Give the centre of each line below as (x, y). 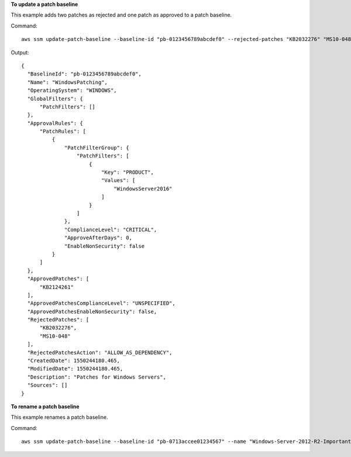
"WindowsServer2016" (143, 188)
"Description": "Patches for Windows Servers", (97, 377)
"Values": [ (118, 181)
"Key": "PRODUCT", (128, 172)
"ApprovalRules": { (55, 123)
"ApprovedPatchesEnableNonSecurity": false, (92, 311)
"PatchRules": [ (63, 131)
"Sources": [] (47, 385)
